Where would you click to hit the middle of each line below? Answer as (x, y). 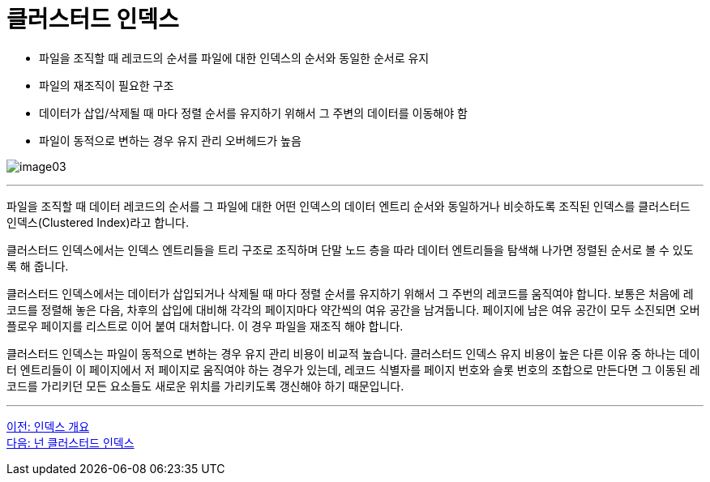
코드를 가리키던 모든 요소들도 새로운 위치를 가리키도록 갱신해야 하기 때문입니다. (205, 386)
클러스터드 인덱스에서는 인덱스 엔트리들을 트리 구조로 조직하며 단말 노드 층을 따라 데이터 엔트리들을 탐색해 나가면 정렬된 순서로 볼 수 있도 (350, 250)
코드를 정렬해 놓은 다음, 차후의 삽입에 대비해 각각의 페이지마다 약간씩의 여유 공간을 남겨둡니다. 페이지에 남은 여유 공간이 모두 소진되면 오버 (353, 309)
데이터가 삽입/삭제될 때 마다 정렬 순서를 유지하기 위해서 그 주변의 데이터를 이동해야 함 (253, 113)
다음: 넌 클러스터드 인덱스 (71, 442)
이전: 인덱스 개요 (48, 426)
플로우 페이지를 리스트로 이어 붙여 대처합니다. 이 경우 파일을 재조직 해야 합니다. (205, 326)
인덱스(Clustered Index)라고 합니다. (98, 222)
